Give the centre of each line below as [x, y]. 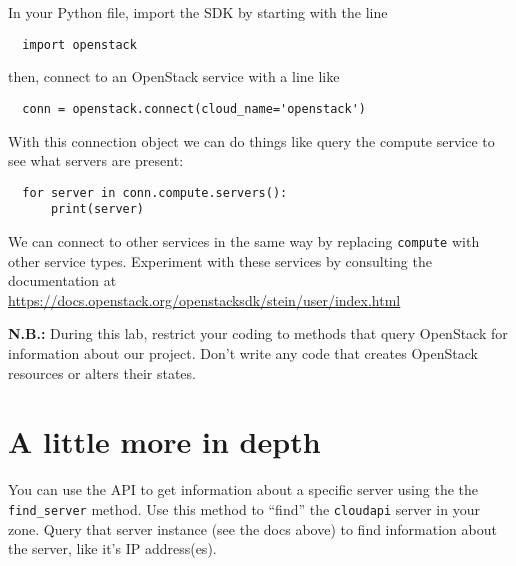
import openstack [79, 44]
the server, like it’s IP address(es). [112, 548]
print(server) [97, 209]
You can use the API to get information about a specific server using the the [243, 489]
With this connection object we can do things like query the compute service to [251, 140]
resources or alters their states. [102, 372]
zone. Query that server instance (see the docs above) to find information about [252, 528]
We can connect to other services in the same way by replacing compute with [244, 241]
